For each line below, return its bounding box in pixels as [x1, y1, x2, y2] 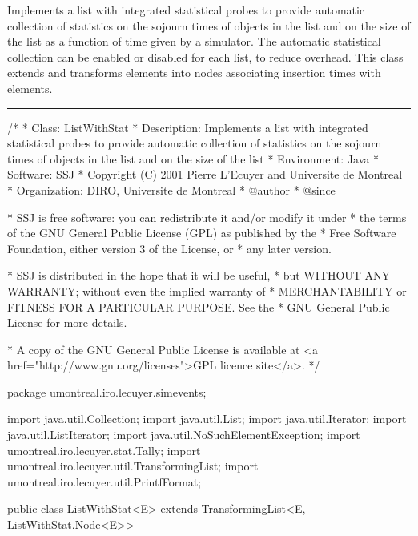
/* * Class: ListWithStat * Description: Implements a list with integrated [7, 119, 368, 135]
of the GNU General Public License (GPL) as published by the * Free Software [7, 224, 396, 241]
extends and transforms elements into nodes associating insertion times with [7, 64, 381, 81]
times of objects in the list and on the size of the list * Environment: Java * [7, 150, 379, 167]
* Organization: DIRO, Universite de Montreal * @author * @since [7, 181, 336, 198]
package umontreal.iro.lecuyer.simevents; [7, 383, 207, 400]
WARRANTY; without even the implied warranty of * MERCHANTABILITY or [7, 282, 407, 299]
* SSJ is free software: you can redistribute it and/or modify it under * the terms [7, 208, 407, 225]
